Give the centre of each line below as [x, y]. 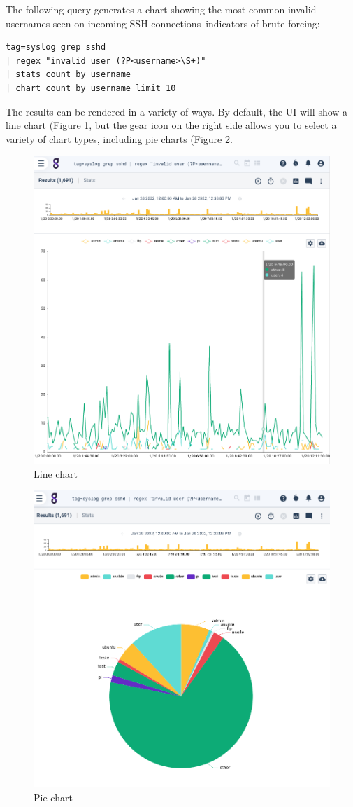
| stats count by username [68, 75]
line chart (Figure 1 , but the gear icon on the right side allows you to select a [171, 125]
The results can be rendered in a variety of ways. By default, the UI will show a [177, 111]
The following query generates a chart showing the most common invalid [161, 9]
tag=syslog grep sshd [56, 47]
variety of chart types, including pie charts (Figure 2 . [119, 138]
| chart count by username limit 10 [91, 88]
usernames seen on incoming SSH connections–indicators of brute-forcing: [163, 23]
